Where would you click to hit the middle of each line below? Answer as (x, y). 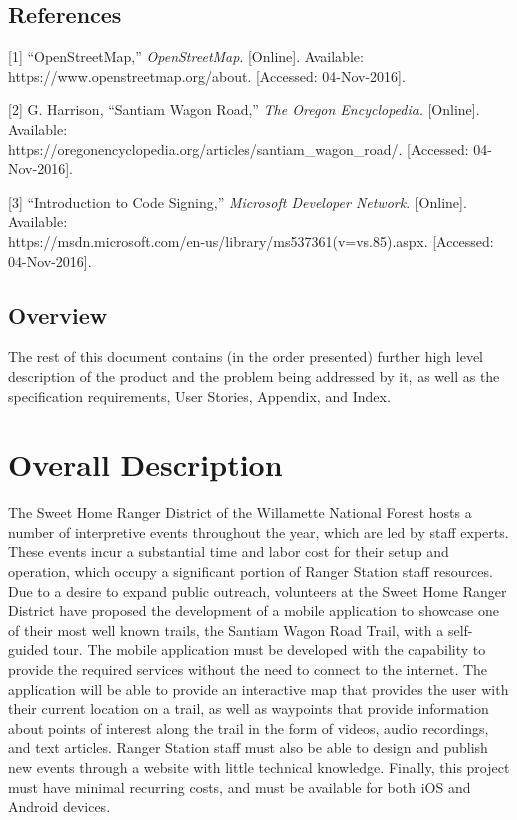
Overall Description (145, 464)
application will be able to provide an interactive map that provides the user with (258, 688)
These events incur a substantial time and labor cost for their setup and (228, 551)
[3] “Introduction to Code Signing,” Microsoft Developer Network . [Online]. (237, 201)
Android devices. (59, 806)
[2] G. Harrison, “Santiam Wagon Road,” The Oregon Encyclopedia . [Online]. (244, 109)
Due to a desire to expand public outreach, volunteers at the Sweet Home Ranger (257, 590)
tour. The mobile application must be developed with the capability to (269, 649)
